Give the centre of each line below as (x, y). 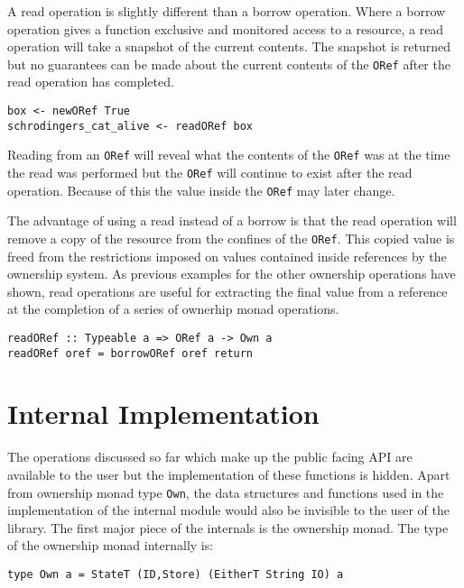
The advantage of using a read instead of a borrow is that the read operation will (232, 220)
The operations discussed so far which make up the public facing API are (210, 457)
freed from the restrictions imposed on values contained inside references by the (227, 256)
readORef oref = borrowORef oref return (130, 353)
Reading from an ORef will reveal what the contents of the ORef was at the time (229, 155)
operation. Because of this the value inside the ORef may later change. (201, 190)
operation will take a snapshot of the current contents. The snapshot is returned (229, 46)
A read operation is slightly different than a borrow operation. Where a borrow (227, 11)
